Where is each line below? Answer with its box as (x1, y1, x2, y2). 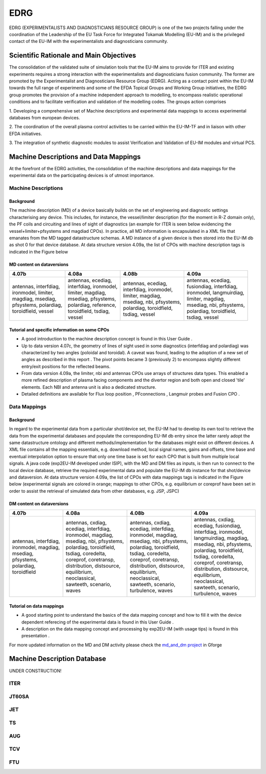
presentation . (21, 633, 50, 639)
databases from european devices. (9, 114, 80, 120)
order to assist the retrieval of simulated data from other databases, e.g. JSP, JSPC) (9, 488, 179, 494)
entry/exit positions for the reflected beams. (21, 363, 111, 369)
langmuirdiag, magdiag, (194, 535, 249, 542)
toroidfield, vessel (12, 308, 54, 315)
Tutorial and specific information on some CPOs (9, 327, 109, 332)
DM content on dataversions (9, 501, 69, 507)
